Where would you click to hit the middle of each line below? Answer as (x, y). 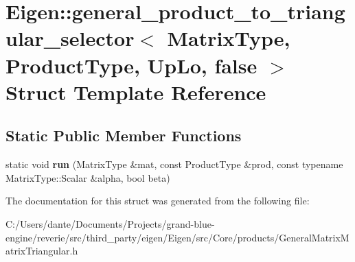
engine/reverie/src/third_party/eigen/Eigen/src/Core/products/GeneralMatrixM (177, 237)
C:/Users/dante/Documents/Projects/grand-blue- (110, 223)
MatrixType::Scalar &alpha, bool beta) (88, 177)
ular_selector (70, 38)
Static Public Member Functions (124, 135)
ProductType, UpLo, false (131, 65)
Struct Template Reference (136, 92)
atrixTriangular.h (42, 251)
